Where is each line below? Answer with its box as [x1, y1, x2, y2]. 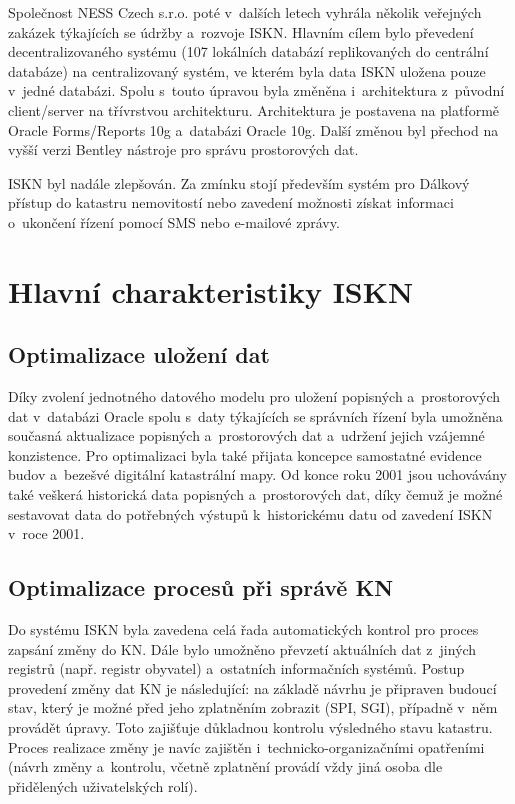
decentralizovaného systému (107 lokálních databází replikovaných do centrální [8, 41, 489, 62]
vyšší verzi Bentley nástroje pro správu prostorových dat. [8, 139, 359, 160]
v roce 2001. [8, 523, 85, 544]
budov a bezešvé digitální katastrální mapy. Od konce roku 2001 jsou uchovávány [8, 464, 507, 485]
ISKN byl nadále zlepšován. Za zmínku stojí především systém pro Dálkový [8, 172, 470, 193]
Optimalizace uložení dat [8, 339, 270, 370]
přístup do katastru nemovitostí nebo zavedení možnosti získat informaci [8, 192, 454, 213]
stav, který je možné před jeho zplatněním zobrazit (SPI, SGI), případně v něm [8, 697, 498, 718]
